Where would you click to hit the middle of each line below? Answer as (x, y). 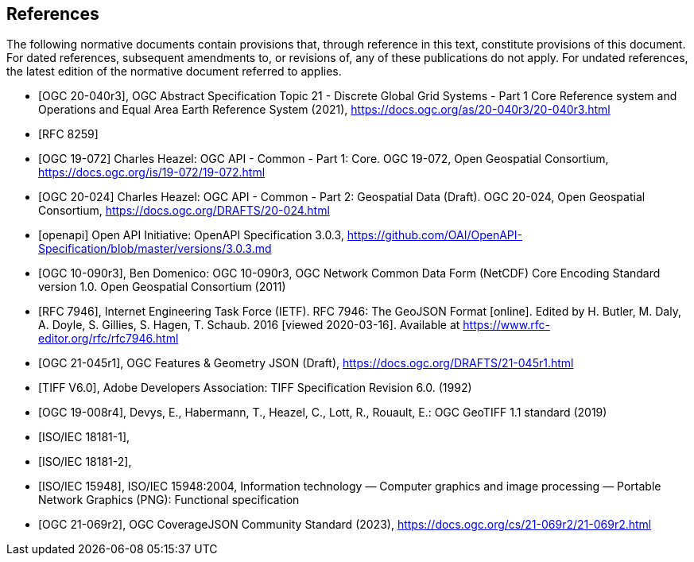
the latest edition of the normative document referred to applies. (174, 72)
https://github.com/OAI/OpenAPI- (434, 235)
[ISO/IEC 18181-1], (84, 437)
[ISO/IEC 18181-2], (85, 462)
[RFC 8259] (68, 134)
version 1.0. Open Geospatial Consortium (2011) (162, 287)
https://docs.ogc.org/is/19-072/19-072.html (152, 172)
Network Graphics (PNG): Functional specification (169, 500)
